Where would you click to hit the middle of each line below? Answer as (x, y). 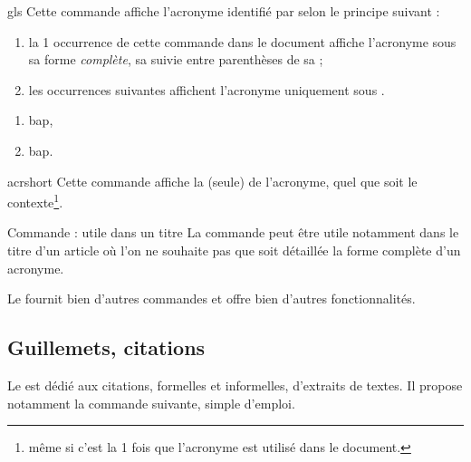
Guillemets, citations (106, 347)
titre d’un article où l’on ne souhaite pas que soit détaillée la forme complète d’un (234, 250)
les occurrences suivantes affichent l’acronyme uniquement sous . (207, 89)
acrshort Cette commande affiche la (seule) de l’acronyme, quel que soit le (212, 181)
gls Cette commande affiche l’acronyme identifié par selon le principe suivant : (224, 11)
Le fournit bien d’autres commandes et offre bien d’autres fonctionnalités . (211, 298)
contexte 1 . (35, 201)
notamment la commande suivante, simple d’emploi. (151, 403)
